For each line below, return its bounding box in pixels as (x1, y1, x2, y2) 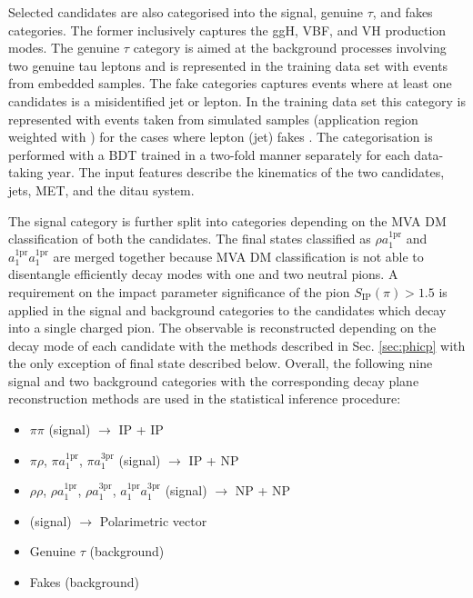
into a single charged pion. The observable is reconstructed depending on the (8, 318, 437, 337)
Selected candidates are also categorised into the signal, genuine (8, 3, 364, 21)
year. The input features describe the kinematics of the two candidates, (47, 163, 445, 182)
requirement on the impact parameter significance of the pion (8, 282, 350, 301)
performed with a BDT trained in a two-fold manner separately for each (8, 145, 410, 164)
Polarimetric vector (99, 511, 207, 530)
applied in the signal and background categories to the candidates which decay (8, 300, 447, 319)
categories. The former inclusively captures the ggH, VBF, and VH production (8, 20, 447, 39)
